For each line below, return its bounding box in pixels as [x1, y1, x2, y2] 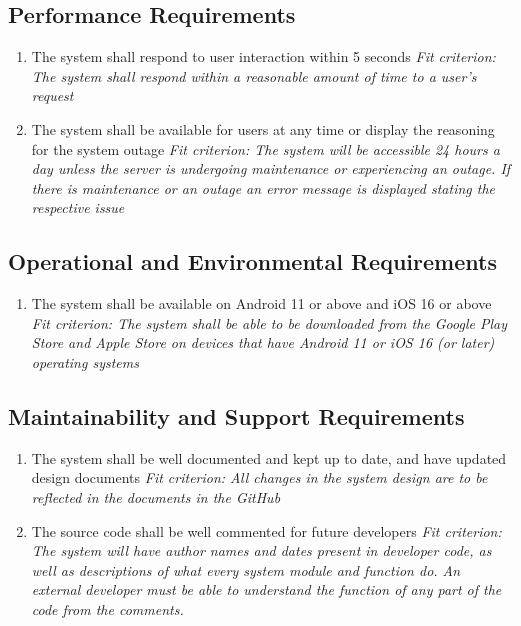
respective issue [31, 197, 125, 218]
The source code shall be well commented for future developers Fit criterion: [31, 520, 502, 541]
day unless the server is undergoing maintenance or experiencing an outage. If [31, 158, 511, 179]
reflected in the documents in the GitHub [31, 486, 281, 507]
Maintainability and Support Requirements [8, 400, 465, 431]
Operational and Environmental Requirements [8, 246, 497, 277]
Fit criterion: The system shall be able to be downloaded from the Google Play [31, 312, 507, 333]
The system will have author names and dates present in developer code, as [31, 540, 492, 561]
